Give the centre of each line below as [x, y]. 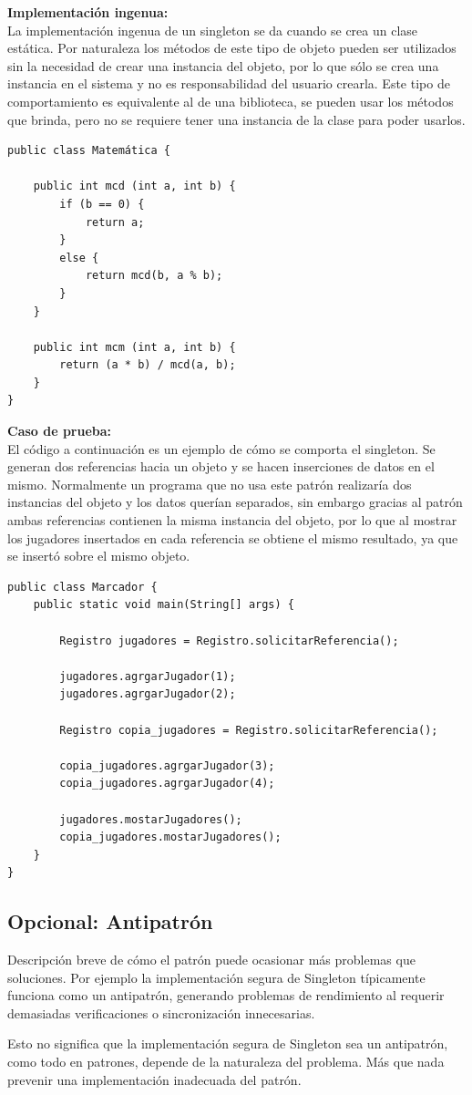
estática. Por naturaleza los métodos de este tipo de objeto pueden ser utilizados [232, 48]
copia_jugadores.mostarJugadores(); [170, 837]
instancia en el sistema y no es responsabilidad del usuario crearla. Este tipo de [229, 83]
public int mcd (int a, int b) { [134, 186]
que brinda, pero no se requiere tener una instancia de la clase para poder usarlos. [236, 119]
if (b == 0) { [102, 204]
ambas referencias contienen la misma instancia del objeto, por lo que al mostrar [232, 520]
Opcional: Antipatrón [110, 921]
